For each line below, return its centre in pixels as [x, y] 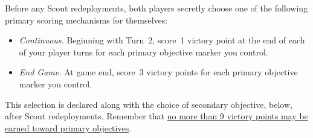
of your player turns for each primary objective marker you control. [144, 52]
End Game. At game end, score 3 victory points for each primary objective [158, 72]
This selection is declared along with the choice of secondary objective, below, [149, 104]
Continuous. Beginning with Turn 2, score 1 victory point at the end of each [162, 40]
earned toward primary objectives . [68, 127]
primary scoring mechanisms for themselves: [86, 20]
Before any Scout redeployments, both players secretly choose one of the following [156, 8]
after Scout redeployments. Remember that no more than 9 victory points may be [156, 116]
